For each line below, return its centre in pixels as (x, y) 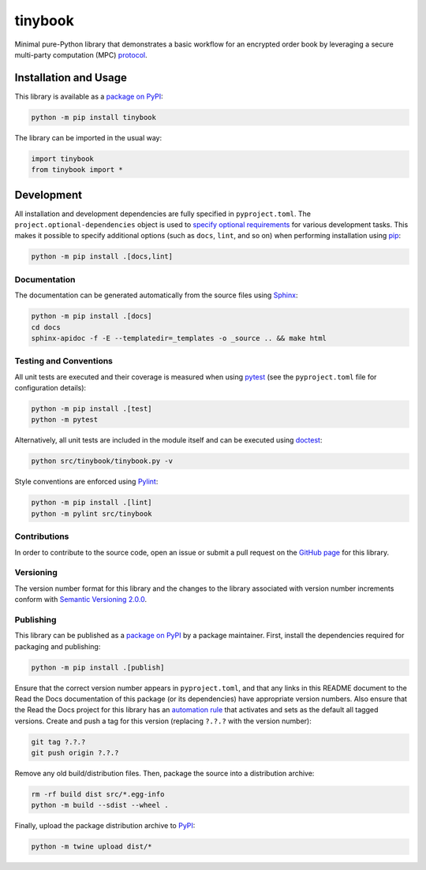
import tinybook (63, 159)
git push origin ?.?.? (75, 753)
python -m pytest (65, 420)
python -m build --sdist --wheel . (100, 805)
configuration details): (50, 388)
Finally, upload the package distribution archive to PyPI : (105, 826)
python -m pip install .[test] (92, 409)
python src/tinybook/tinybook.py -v (102, 461)
